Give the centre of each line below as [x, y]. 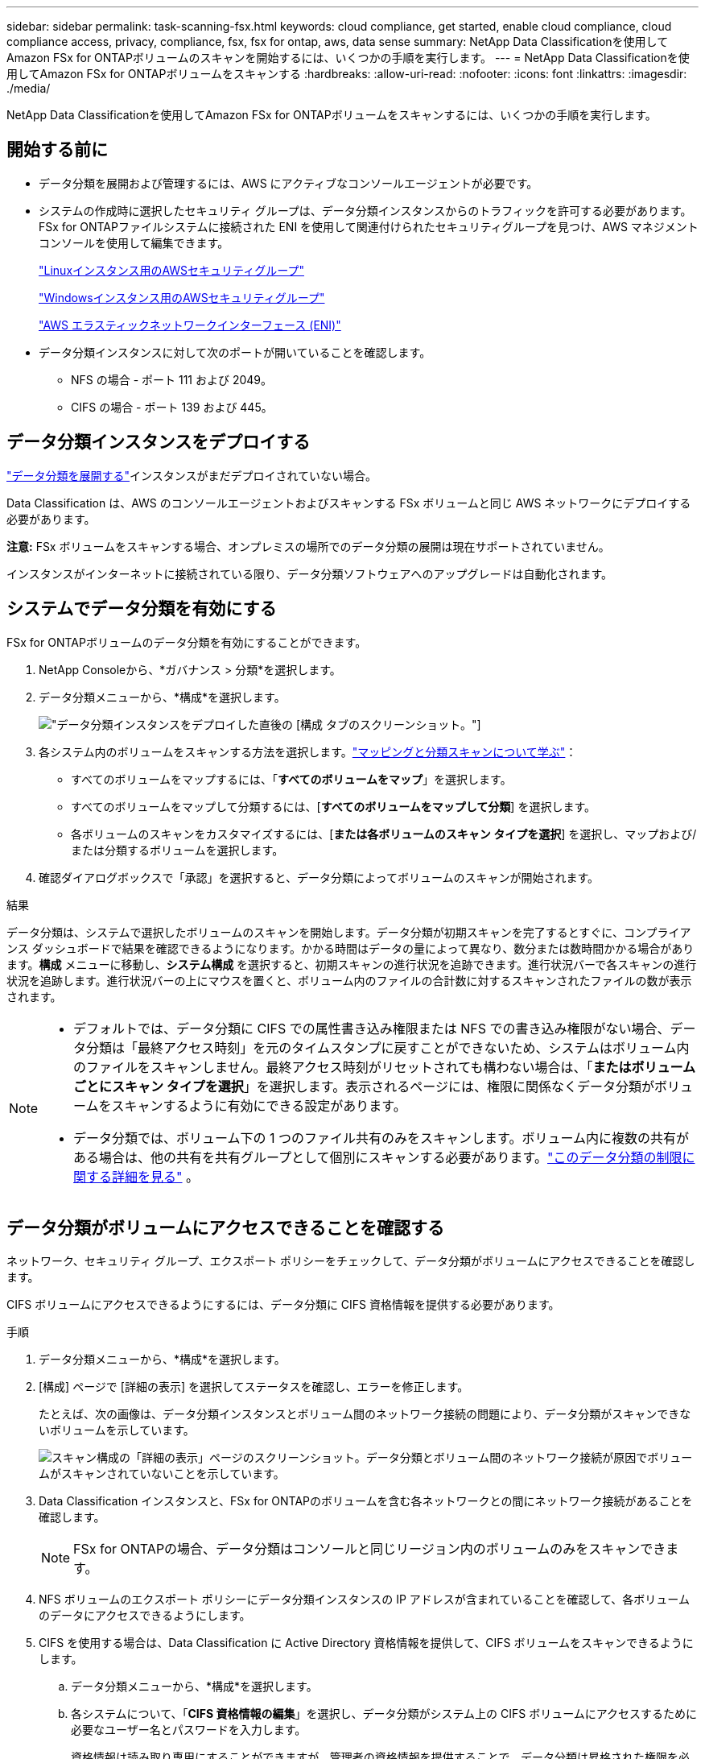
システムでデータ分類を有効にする [142, 609]
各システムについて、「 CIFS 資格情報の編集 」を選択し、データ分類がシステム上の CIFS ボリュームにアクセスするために [384, 1714]
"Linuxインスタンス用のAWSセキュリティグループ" [171, 270]
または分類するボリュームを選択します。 [177, 850]
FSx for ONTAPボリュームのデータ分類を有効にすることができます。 [187, 642]
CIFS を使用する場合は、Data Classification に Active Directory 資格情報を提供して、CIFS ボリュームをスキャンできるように [366, 1643]
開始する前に [57, 150]
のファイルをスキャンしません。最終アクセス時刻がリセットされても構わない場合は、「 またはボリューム [385, 1067]
